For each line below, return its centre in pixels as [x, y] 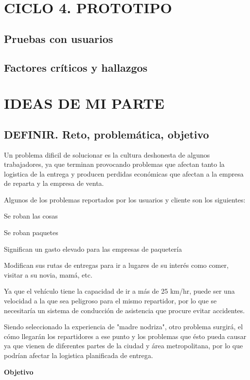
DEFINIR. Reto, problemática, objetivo [107, 134]
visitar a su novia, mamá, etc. [48, 274]
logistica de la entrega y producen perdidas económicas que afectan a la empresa [124, 173]
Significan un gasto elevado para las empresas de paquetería [93, 249]
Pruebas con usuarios [59, 38]
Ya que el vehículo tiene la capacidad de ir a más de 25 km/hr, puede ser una [119, 291]
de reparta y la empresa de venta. [54, 183]
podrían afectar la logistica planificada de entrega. [79, 355]
